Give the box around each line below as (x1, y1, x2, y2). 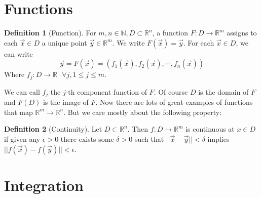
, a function (152, 27, 188, 38)
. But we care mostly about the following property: (63, 106, 222, 117)
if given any (4, 134, 41, 144)
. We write (112, 37, 145, 48)
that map (4, 106, 33, 117)
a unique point (42, 37, 87, 48)
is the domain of (198, 86, 249, 97)
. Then (127, 124, 148, 134)
